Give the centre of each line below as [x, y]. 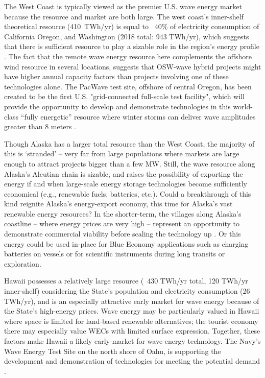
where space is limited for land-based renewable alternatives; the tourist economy [131, 321]
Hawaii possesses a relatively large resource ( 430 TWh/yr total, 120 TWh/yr [126, 281]
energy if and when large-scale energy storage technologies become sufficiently [126, 184]
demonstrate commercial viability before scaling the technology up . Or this [123, 234]
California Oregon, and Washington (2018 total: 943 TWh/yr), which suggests [127, 36]
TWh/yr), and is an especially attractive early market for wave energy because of [132, 301]
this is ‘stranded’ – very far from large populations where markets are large [122, 153]
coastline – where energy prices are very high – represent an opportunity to [122, 223]
